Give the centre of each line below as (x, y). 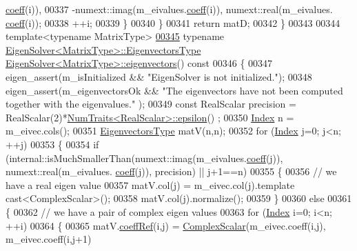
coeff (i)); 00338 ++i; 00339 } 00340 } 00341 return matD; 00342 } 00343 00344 (173, 22)
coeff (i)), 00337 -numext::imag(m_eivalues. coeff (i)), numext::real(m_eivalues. (169, 9)
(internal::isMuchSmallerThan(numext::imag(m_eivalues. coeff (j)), (144, 158)
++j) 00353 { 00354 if (52, 144)
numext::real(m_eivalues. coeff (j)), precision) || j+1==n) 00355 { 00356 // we (171, 171)
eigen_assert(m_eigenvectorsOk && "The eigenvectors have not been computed (174, 90)
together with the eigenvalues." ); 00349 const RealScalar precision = (151, 104)
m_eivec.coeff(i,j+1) (49, 239)
